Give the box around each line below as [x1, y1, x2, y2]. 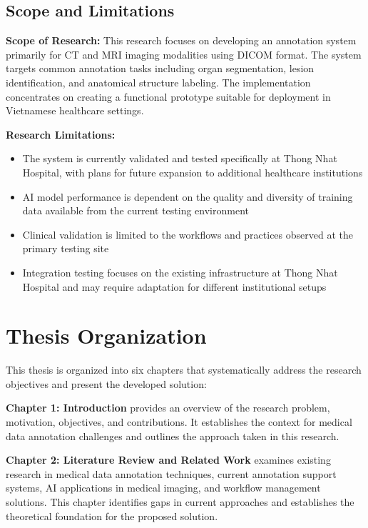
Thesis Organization [6, 321, 207, 350]
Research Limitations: [6, 126, 116, 141]
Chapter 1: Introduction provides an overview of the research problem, [6, 400, 330, 415]
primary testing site [22, 241, 109, 256]
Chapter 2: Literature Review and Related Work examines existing [6, 452, 331, 467]
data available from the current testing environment [22, 203, 249, 218]
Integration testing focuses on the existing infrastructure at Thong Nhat [22, 264, 338, 279]
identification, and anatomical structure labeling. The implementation [6, 74, 311, 89]
